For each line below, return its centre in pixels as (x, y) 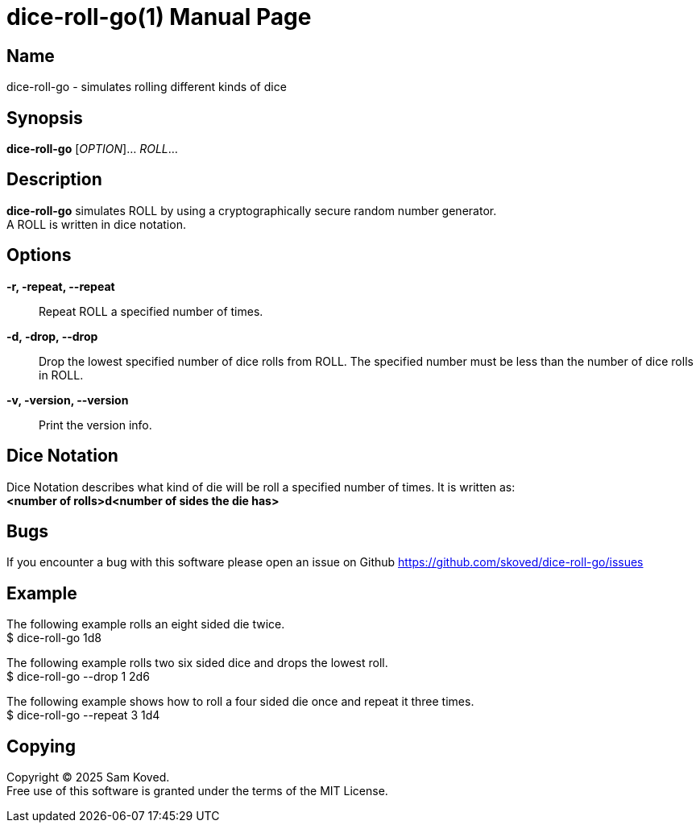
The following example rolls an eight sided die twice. (146, 624)
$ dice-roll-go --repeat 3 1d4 (83, 715)
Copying (41, 746)
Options (39, 255)
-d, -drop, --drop (52, 336)
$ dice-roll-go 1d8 (54, 638)
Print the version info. (95, 425)
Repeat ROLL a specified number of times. (151, 311)
